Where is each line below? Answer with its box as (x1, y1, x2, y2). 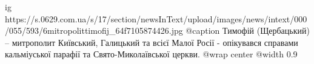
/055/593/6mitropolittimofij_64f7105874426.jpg (5, 24, 183, 37)
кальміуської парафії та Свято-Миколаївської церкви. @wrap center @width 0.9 (5, 48, 298, 60)
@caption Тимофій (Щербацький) (185, 24, 310, 37)
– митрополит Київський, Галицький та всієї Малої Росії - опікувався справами (5, 36, 298, 48)
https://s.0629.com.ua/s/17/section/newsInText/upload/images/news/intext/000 (5, 12, 307, 25)
